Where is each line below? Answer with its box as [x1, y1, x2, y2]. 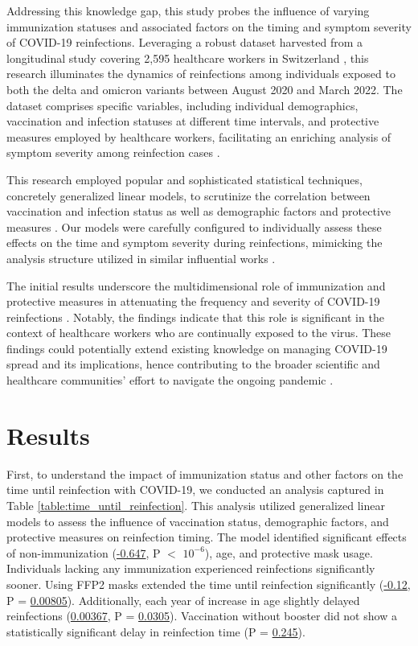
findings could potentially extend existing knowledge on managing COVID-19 [6, 339, 387, 356]
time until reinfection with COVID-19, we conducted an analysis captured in [6, 481, 384, 498]
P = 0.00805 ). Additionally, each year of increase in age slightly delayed [6, 591, 360, 608]
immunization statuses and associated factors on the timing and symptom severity [6, 18, 412, 35]
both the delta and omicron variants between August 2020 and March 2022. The [6, 80, 403, 97]
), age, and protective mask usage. [204, 544, 373, 561]
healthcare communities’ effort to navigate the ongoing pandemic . [6, 372, 334, 389]
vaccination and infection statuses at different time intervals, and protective [6, 113, 379, 130]
